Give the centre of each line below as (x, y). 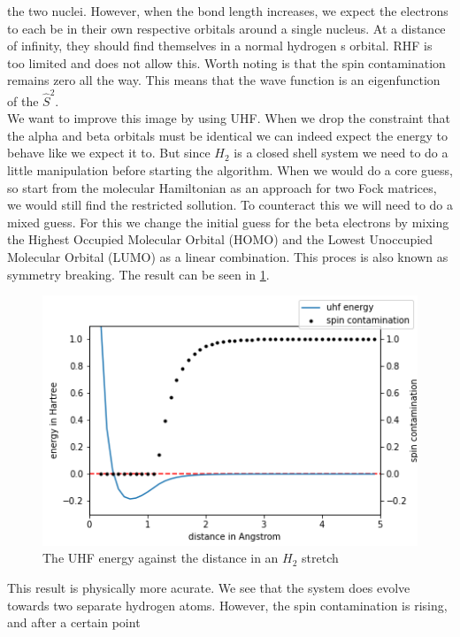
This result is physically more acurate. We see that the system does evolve (209, 588)
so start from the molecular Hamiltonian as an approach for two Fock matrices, (222, 187)
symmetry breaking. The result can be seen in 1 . (138, 274)
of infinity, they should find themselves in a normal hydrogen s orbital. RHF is (220, 46)
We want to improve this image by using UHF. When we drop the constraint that (229, 118)
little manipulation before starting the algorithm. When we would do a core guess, (230, 170)
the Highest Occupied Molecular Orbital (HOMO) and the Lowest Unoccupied (220, 239)
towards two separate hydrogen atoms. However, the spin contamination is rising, (227, 605)
